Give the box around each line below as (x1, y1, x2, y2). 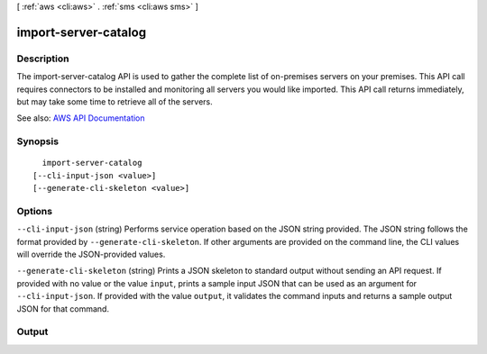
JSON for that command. (16, 303, 110, 314)
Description (16, 52, 69, 65)
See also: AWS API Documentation (16, 113, 145, 123)
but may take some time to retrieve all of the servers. (16, 95, 214, 107)
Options (16, 204, 53, 217)
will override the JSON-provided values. (16, 249, 166, 259)
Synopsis (16, 135, 59, 148)
